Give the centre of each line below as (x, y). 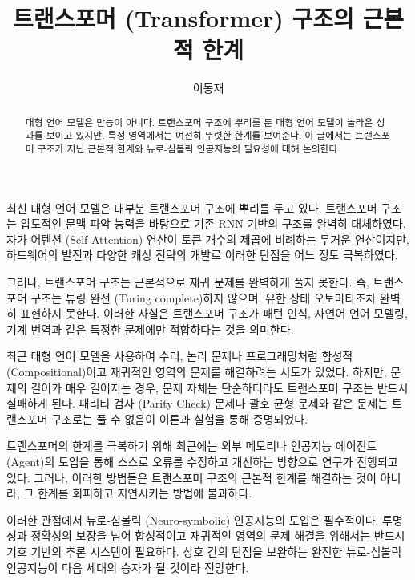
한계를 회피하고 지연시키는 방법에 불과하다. (145, 493)
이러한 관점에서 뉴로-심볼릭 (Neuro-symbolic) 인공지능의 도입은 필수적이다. (193, 519)
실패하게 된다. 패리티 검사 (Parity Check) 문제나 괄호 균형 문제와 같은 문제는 (197, 403)
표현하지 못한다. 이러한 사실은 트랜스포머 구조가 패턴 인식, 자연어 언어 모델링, (214, 313)
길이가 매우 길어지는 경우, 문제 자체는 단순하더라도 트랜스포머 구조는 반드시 (220, 387)
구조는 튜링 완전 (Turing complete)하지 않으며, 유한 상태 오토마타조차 (203, 297)
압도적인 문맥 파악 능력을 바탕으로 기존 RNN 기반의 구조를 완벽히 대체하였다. (213, 223)
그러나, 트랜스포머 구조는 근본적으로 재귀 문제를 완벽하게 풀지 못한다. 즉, (188, 282)
